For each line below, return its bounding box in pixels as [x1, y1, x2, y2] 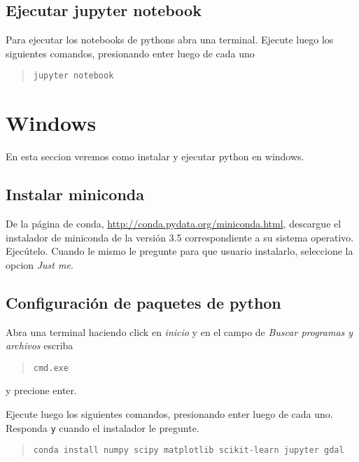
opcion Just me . [6, 257, 73, 272]
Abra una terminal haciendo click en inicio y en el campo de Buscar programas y [6, 324, 353, 339]
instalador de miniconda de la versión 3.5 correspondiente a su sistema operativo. [6, 230, 354, 244]
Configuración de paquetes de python [6, 291, 281, 313]
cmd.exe [33, 363, 69, 373]
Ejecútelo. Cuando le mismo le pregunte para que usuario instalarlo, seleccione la [6, 244, 353, 258]
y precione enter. [6, 383, 77, 398]
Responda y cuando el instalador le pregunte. [6, 420, 199, 435]
